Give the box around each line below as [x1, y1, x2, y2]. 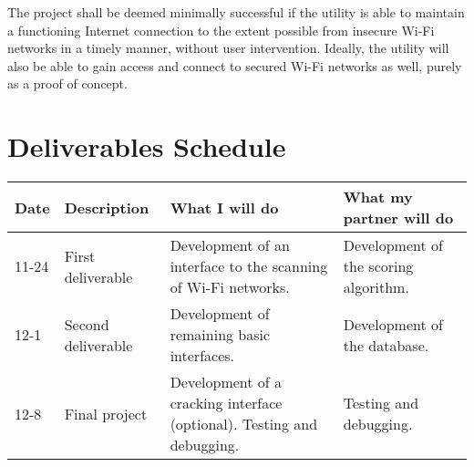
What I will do [170, 196, 279, 218]
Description [64, 196, 149, 218]
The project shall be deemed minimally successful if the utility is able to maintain [7, 3, 465, 21]
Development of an [170, 234, 290, 256]
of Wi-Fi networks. [170, 276, 290, 298]
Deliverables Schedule [7, 128, 286, 165]
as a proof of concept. [7, 74, 128, 93]
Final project [64, 402, 148, 424]
